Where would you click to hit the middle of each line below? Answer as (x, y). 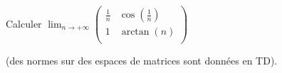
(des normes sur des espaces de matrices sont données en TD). (142, 61)
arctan (135, 32)
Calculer (24, 23)
